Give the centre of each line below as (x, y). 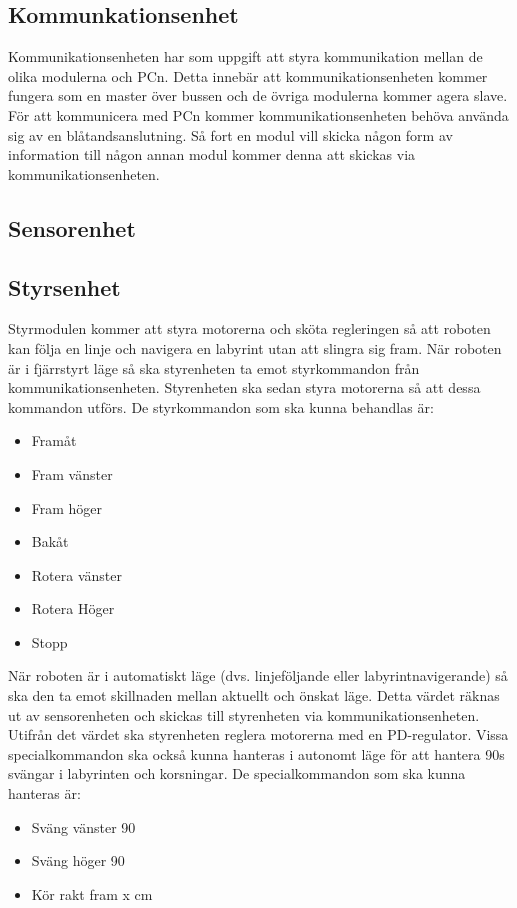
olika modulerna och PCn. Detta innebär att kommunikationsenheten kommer (248, 75)
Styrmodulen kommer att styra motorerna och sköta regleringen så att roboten (249, 328)
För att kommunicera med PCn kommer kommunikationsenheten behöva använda (258, 114)
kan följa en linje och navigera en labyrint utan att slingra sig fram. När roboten (255, 347)
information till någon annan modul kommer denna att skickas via (212, 154)
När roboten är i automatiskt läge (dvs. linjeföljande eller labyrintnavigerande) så (258, 675)
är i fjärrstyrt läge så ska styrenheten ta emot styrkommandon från (214, 367)
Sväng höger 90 (78, 860)
